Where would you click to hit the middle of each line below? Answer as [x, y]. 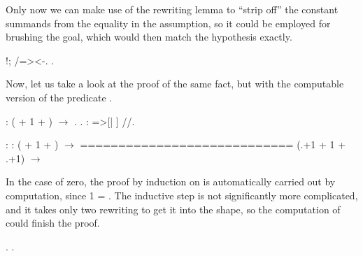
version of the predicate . [59, 97]
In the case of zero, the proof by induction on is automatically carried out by [171, 182]
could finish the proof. [53, 223]
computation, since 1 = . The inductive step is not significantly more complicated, [182, 195]
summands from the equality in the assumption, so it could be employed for [168, 23]
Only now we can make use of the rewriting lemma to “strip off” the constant [172, 9]
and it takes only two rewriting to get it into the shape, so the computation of [173, 209]
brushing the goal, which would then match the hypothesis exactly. [149, 37]
